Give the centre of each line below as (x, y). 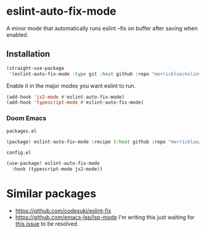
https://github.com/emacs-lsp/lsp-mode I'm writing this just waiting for (105, 217)
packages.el (21, 131)
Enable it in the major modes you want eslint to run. (71, 86)
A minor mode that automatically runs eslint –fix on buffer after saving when (102, 28)
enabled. (17, 34)
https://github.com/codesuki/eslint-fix (63, 211)
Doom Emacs (26, 118)
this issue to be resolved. (47, 224)
